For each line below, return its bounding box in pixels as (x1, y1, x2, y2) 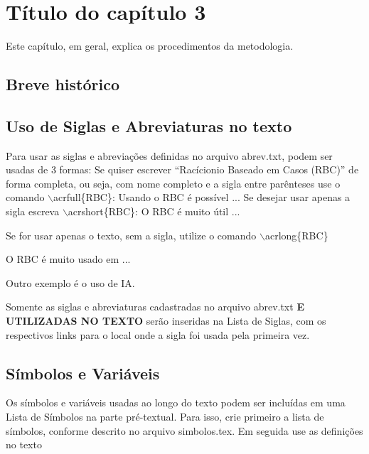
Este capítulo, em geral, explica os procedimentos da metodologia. (6, 38, 294, 53)
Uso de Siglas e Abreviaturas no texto (6, 114, 292, 136)
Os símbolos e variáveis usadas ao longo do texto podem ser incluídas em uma (6, 395, 346, 410)
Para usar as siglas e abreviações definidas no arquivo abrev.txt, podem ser (6, 148, 333, 163)
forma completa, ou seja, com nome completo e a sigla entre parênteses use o (6, 175, 341, 190)
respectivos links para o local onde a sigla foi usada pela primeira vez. (6, 327, 310, 342)
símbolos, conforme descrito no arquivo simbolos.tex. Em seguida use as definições (6, 423, 363, 438)
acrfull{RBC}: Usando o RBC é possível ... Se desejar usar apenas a (53, 190, 351, 205)
